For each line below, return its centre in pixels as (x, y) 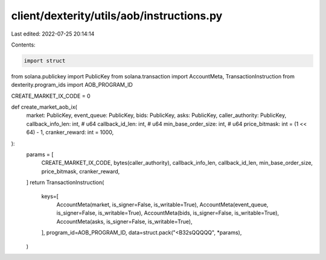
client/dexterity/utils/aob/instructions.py (117, 16)
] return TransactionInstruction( (65, 182)
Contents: (23, 45)
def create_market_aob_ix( (44, 107)
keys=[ (50, 196)
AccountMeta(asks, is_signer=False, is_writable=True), (124, 221)
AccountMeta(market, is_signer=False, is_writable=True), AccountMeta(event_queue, (162, 205)
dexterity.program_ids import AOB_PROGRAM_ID (72, 85)
